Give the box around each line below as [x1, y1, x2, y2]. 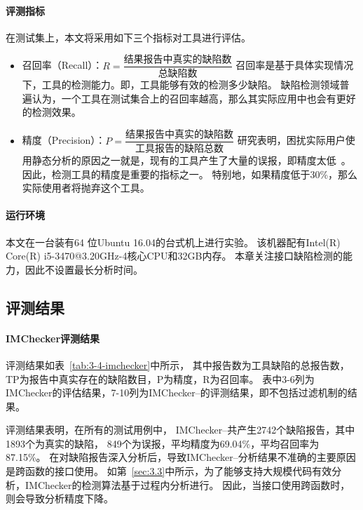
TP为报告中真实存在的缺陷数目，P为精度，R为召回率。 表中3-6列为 [6, 371, 315, 386]
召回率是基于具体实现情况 [235, 58, 354, 72]
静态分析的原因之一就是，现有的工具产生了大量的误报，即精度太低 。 [32, 152, 351, 167]
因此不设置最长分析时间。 [25, 262, 143, 276]
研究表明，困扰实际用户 [237, 133, 345, 147]
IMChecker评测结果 [6, 330, 100, 345]
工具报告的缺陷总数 [135, 143, 224, 154]
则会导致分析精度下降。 [6, 491, 114, 506]
